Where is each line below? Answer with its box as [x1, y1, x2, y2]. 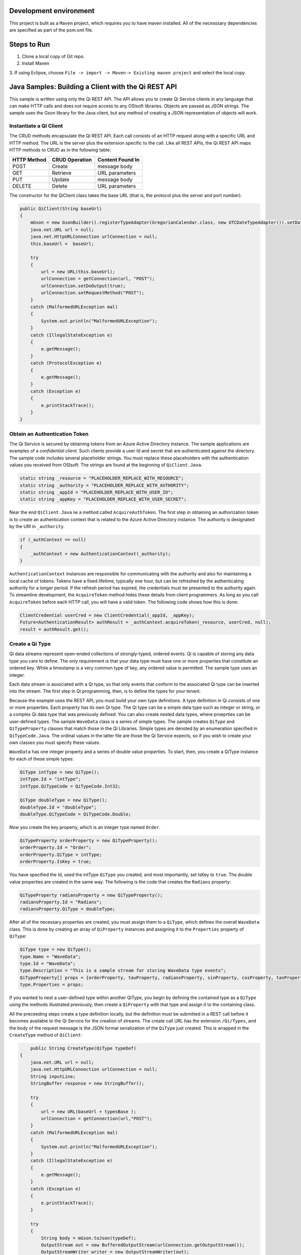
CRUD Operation [52, 156, 92, 163]
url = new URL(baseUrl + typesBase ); [41, 1108, 136, 1114]
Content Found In [97, 156, 140, 163]
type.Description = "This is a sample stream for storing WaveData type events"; [20, 968, 227, 973]
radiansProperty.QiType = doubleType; [20, 906, 115, 912]
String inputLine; [30, 1073, 76, 1079]
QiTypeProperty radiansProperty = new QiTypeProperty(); [20, 892, 163, 898]
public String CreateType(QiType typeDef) [30, 1046, 136, 1051]
